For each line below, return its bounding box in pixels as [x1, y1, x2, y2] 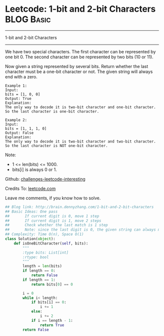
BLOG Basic [5, 14, 51, 25]
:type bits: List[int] [22, 250, 69, 255]
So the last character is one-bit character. [5, 109, 99, 114]
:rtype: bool [22, 255, 49, 260]
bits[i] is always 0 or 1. [12, 167, 57, 172]
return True [40, 322, 64, 328]
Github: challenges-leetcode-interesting [5, 176, 85, 182]
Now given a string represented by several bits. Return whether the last [5, 63, 148, 69]
